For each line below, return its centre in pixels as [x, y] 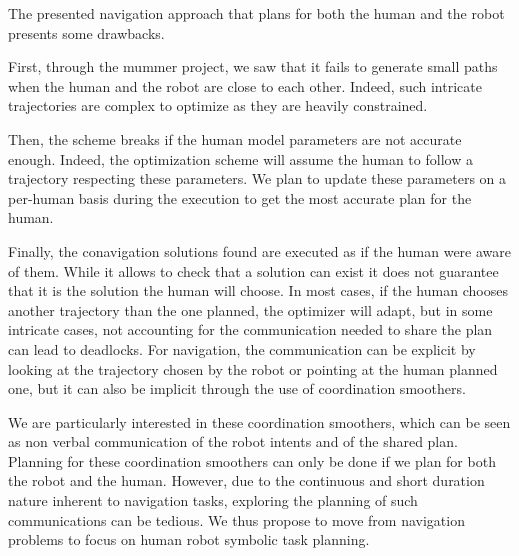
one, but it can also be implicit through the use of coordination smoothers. [237, 388]
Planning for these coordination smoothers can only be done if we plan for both [252, 460]
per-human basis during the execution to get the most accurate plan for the [240, 197]
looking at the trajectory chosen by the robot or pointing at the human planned [253, 368]
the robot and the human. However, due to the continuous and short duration [246, 480]
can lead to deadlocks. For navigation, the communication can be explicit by [242, 348]
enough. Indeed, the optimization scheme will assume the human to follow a [240, 158]
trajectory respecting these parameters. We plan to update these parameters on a [257, 178]
